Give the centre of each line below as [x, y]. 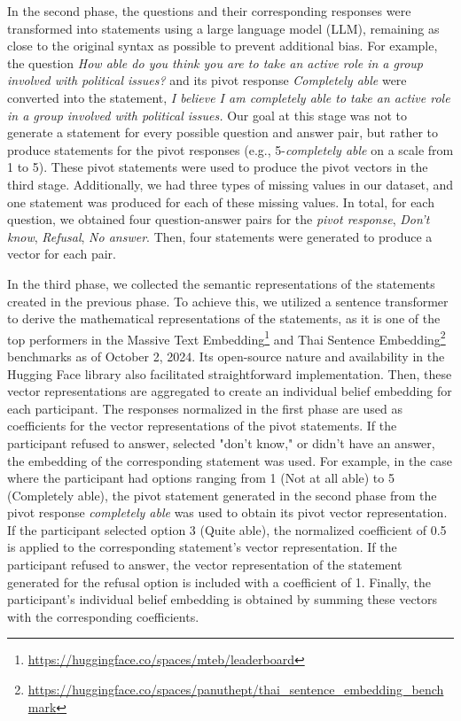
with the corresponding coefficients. [103, 616]
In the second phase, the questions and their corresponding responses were [209, 11]
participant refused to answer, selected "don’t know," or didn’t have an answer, [221, 442]
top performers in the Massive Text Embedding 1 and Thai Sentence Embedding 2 [227, 337]
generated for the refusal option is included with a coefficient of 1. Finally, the [219, 581]
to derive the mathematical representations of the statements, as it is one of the [224, 318]
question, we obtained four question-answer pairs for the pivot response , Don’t [219, 219]
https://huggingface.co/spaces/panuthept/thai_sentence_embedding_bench [236, 690]
